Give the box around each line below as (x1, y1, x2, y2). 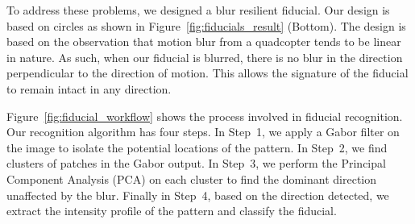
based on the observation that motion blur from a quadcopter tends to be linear (6, 33, 401, 50)
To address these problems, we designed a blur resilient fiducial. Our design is (6, 2, 390, 18)
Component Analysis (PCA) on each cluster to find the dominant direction (6, 170, 377, 187)
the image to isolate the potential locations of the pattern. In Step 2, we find (6, 139, 388, 156)
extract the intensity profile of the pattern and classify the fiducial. (6, 202, 337, 219)
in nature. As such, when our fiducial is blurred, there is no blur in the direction (6, 48, 403, 65)
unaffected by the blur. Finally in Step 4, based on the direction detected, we (6, 186, 389, 203)
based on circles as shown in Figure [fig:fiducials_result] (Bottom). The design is (6, 17, 406, 34)
